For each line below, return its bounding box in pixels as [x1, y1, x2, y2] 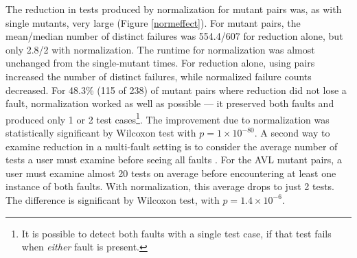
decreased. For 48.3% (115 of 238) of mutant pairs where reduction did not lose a [5, 82, 347, 97]
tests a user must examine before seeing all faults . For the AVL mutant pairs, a [5, 152, 342, 167]
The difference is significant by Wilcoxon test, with [5, 192, 220, 207]
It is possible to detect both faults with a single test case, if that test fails [21, 226, 332, 240]
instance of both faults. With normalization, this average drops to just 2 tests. [5, 179, 335, 193]
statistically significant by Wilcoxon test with [5, 126, 196, 139]
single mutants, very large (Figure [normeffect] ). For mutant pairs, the [5, 15, 301, 30]
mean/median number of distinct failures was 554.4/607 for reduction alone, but [5, 29, 343, 43]
